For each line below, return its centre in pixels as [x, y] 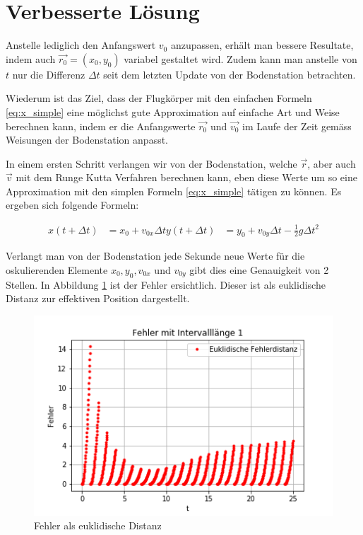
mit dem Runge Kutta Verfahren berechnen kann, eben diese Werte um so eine [186, 177]
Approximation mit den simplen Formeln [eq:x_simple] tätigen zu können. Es [174, 191]
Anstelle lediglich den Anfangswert [81, 45]
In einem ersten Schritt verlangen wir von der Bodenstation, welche [151, 163]
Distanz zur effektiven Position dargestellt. [98, 298]
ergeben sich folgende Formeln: [72, 205]
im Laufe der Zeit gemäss [297, 126]
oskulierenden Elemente [57, 270]
